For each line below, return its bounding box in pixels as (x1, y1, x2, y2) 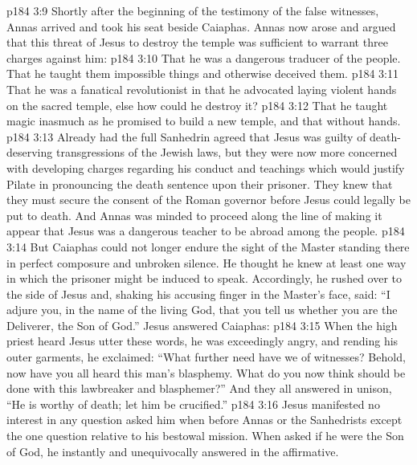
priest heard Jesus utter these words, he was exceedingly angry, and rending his (6, 332, 399, 349)
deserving (6, 144, 53, 161)
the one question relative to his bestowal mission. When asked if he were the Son (6, 427, 404, 444)
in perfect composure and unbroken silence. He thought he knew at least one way (6, 254, 407, 271)
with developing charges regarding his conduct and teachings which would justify (6, 159, 405, 176)
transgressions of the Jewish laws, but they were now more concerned (55, 144, 398, 161)
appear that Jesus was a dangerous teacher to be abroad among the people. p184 (6, 222, 405, 239)
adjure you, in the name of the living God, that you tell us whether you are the (6, 301, 398, 318)
